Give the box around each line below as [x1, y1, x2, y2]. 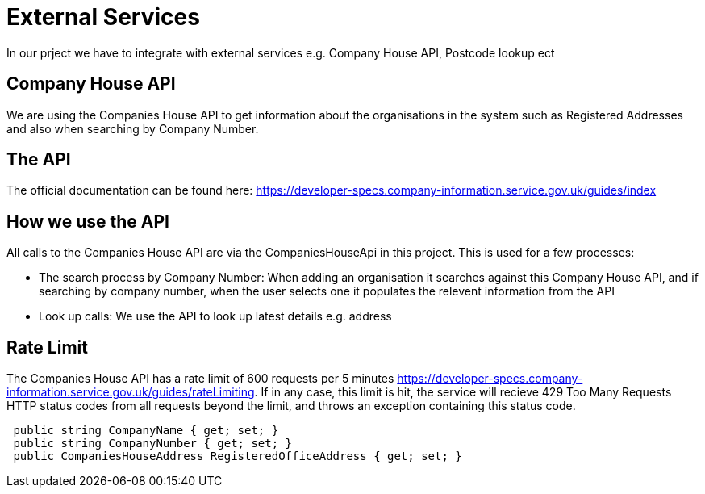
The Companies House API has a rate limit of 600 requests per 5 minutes [6, 371, 394, 386]
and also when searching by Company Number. [6, 121, 259, 136]
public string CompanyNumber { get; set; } [13, 437, 293, 450]
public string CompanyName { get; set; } [13, 424, 279, 437]
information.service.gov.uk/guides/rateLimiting [6, 385, 255, 400]
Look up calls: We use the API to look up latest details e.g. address [39, 309, 392, 324]
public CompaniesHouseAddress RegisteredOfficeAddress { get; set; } [13, 450, 462, 463]
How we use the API [6, 211, 169, 232]
